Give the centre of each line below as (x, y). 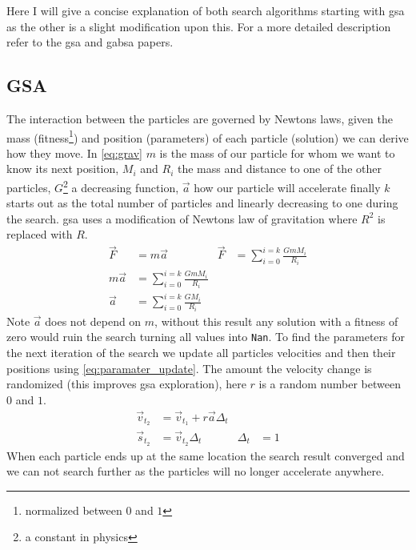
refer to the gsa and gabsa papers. (90, 42)
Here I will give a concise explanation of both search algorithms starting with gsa (206, 10)
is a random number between (330, 384)
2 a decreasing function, (121, 186)
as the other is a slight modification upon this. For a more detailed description (199, 26)
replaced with (40, 234)
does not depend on (93, 321)
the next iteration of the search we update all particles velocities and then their (201, 353)
